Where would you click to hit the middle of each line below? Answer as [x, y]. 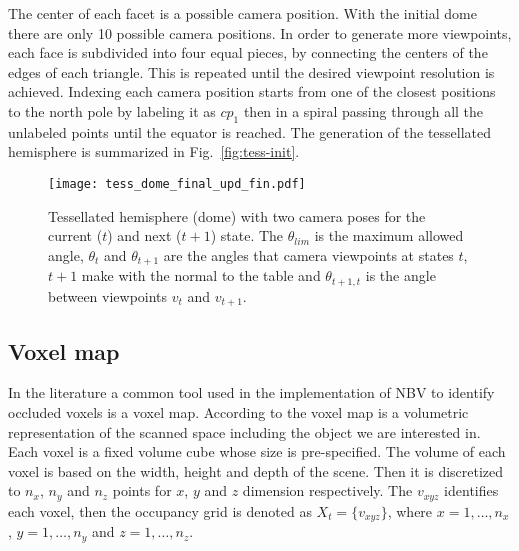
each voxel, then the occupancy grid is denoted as [160, 510]
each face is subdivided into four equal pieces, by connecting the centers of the [248, 52]
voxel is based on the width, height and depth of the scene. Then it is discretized [256, 470]
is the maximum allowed [389, 235]
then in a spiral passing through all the [363, 110]
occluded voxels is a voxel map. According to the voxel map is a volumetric [238, 411]
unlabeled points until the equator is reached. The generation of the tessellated [250, 131]
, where [410, 510]
